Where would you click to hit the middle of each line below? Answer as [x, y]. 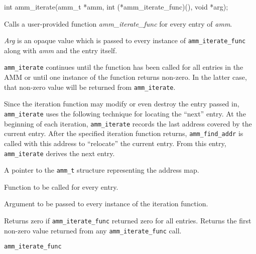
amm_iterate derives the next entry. [59, 153]
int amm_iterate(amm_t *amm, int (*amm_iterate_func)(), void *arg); [116, 7]
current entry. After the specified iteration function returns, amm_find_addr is [124, 133]
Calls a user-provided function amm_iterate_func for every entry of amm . [118, 23]
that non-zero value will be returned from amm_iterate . [90, 87]
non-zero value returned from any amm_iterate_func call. [93, 230]
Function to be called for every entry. [61, 186]
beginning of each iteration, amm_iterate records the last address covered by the [128, 123]
